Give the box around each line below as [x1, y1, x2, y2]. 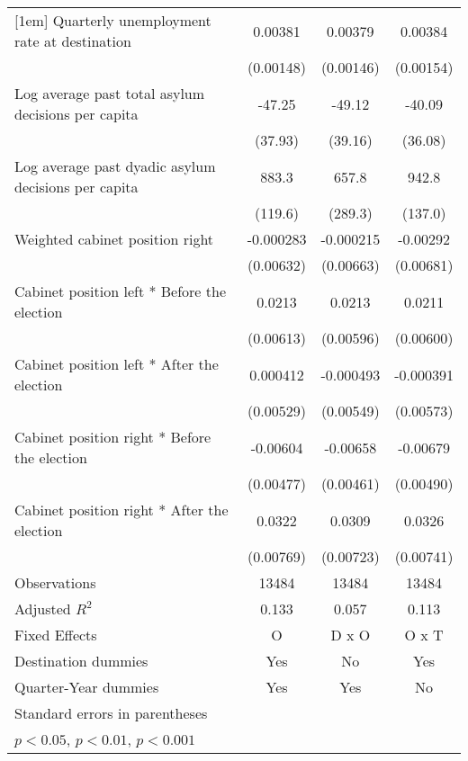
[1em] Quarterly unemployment [14, 10, 211, 31]
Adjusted [14, 598, 71, 619]
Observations [14, 572, 96, 593]
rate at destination [14, 31, 131, 51]
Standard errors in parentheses [14, 703, 208, 723]
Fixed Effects [14, 624, 97, 645]
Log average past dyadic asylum [14, 156, 216, 176]
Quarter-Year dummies [14, 676, 159, 697]
